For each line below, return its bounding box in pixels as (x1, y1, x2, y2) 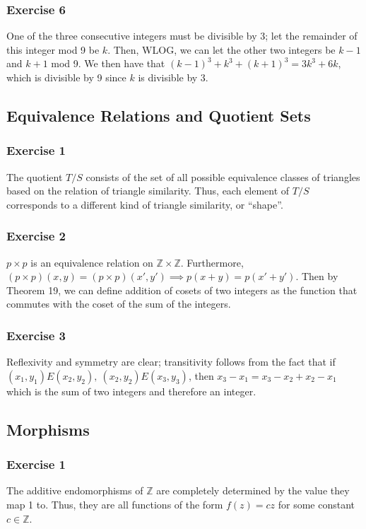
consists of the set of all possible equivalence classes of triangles (85, 169, 360, 184)
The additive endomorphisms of (6, 483, 143, 498)
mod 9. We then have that (51, 56, 165, 71)
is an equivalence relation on (30, 255, 153, 269)
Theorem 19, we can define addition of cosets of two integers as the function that (6, 282, 358, 297)
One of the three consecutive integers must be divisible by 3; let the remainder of (6, 28, 358, 43)
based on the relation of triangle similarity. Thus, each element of (6, 183, 290, 198)
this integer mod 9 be (6, 42, 100, 57)
